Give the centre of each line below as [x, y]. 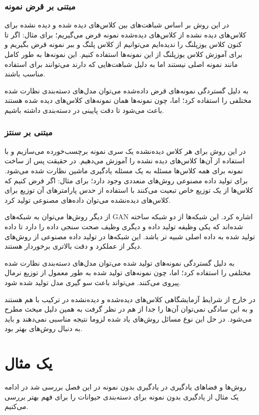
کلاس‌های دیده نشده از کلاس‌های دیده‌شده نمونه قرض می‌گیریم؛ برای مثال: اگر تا [125, 34]
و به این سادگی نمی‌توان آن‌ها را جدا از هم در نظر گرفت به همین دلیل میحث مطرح [129, 309]
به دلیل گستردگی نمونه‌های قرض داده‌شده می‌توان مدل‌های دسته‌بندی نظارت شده [126, 90]
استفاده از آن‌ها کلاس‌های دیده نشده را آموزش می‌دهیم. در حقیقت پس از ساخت [125, 161]
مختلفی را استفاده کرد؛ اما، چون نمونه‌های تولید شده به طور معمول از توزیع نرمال [128, 272]
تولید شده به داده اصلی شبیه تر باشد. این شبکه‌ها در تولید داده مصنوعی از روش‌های [130, 236]
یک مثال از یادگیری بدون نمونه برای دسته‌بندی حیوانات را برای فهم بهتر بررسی [122, 396]
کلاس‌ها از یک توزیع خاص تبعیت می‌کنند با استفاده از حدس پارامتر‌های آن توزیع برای [129, 190]
